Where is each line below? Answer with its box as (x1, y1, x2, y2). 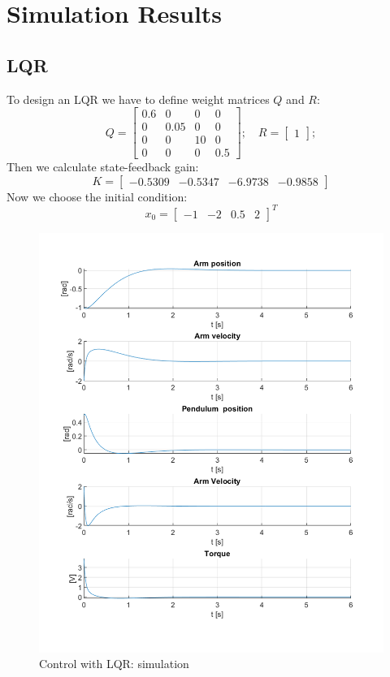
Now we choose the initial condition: (6, 188, 188, 205)
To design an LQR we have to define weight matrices (6, 90, 270, 107)
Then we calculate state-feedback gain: (6, 158, 199, 175)
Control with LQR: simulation (39, 655, 189, 672)
